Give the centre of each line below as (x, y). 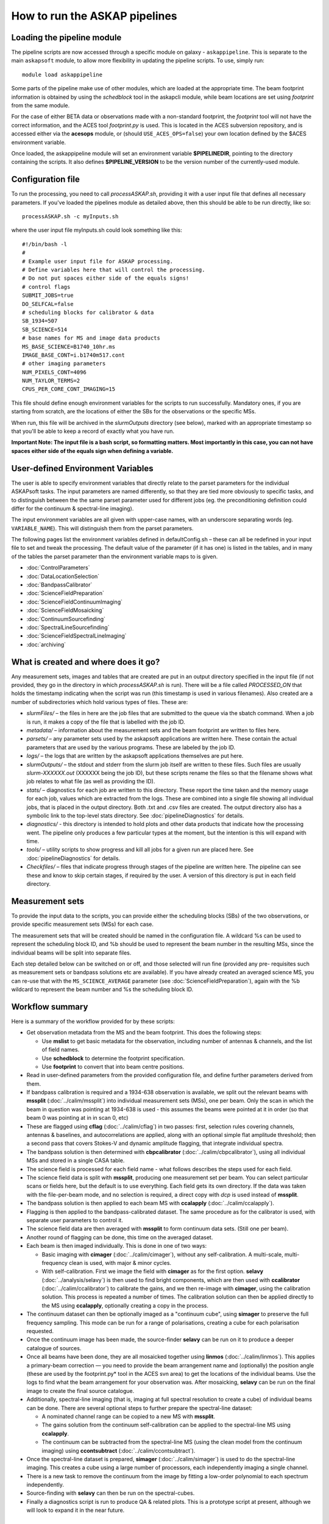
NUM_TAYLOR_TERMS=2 (51, 381)
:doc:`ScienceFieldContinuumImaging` (75, 602)
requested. (40, 1331)
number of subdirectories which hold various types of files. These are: (100, 702)
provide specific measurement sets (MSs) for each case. (83, 924)
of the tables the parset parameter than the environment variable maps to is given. (115, 556)
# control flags (46, 287)
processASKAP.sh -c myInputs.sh (70, 217)
